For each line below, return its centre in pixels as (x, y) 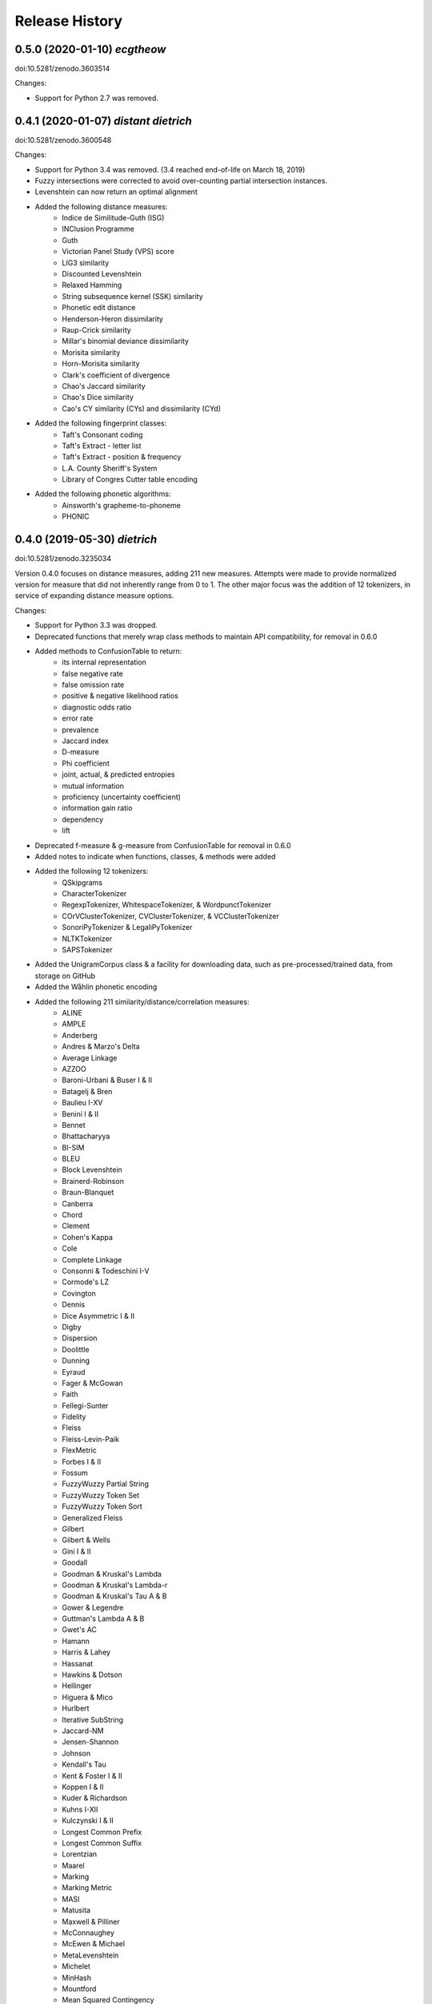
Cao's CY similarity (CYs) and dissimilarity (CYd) (142, 408)
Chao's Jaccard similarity (104, 386)
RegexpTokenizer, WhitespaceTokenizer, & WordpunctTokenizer (167, 905)
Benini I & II (80, 1113)
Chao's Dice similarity (98, 398)
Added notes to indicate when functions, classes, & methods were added (155, 856)
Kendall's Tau (84, 1764)
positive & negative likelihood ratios (120, 696)
